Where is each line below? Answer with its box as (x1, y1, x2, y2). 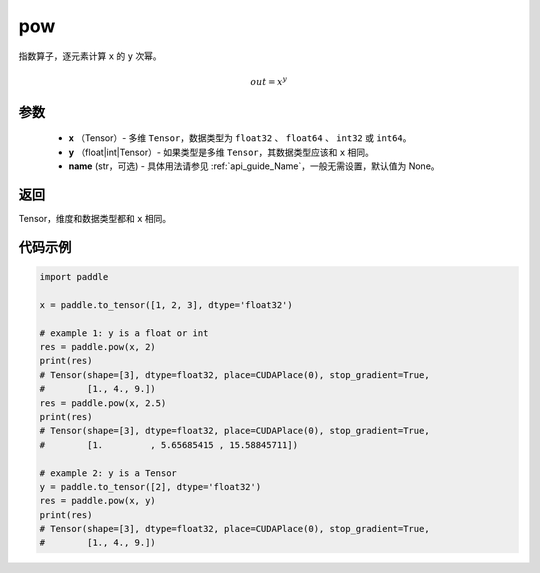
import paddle (39, 271, 109, 283)
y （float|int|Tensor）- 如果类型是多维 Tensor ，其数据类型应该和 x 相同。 (68, 146, 375, 158)
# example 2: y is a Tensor (39, 467, 177, 479)
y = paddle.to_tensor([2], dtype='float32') (39, 481, 262, 492)
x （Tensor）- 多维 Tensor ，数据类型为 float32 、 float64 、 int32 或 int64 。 (68, 132, 412, 144)
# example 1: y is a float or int (39, 327, 209, 339)
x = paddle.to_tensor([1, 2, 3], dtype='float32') (39, 299, 294, 310)
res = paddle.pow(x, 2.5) (39, 397, 167, 409)
